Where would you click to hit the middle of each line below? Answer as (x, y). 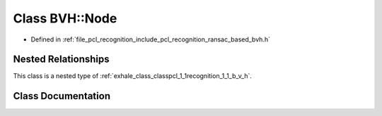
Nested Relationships (61, 59)
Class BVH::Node (65, 18)
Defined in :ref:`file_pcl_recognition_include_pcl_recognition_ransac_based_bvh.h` (150, 39)
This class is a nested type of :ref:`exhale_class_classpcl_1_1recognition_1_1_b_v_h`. (133, 76)
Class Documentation (62, 96)
